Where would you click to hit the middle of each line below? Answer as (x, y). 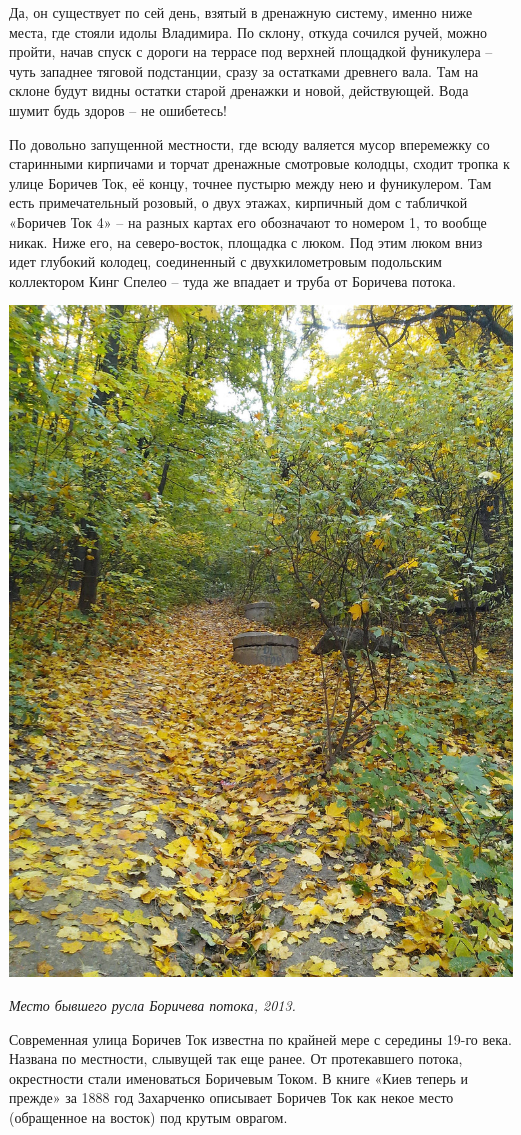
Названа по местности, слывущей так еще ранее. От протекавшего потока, (236, 1058)
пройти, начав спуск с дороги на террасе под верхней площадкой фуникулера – (251, 51)
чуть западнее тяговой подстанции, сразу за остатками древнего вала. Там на (244, 70)
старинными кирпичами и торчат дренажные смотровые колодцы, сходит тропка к (259, 163)
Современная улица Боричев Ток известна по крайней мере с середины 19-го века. (260, 1038)
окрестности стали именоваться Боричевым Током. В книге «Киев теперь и (239, 1077)
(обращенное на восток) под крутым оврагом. (148, 1116)
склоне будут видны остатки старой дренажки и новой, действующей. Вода (239, 90)
